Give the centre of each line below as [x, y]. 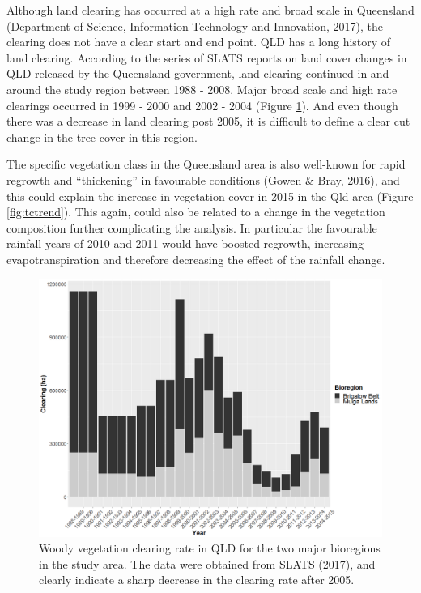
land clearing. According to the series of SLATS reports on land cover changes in [207, 57]
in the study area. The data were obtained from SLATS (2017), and [207, 563]
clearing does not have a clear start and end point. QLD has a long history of [199, 42]
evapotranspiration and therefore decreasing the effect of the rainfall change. [196, 259]
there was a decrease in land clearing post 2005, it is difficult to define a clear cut [208, 121]
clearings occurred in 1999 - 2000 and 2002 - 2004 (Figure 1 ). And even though [202, 105]
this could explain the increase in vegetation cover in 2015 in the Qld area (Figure [210, 196]
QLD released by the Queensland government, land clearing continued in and [198, 73]
